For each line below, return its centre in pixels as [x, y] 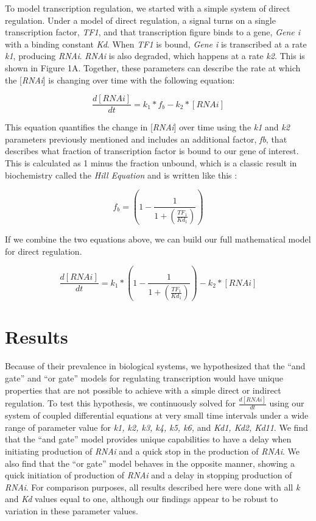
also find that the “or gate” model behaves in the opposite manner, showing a [150, 463]
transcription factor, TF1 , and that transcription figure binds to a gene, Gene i [153, 32]
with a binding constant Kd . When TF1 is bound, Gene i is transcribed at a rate [156, 44]
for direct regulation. [44, 251]
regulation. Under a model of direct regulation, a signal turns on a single [140, 20]
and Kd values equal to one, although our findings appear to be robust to [142, 499]
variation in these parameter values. [72, 511]
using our [287, 403]
